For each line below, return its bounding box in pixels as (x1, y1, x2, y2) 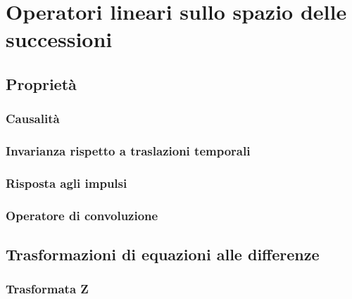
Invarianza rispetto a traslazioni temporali (6, 142, 251, 160)
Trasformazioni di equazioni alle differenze (6, 243, 320, 265)
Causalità (6, 110, 60, 127)
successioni (6, 25, 113, 53)
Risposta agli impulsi (6, 174, 127, 191)
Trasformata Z (6, 280, 89, 298)
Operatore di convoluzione (6, 206, 158, 224)
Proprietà (6, 72, 77, 94)
